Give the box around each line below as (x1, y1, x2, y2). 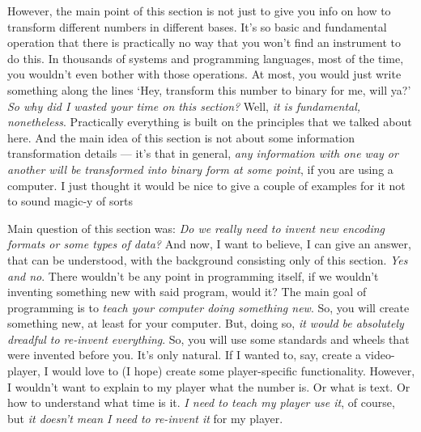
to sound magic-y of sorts (7, 193, 134, 210)
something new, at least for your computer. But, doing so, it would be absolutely (7, 315, 404, 332)
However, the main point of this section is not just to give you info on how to (7, 2, 391, 19)
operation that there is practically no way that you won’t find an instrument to (7, 34, 402, 51)
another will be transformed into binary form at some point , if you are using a (7, 160, 393, 177)
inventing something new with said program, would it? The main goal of (7, 283, 367, 300)
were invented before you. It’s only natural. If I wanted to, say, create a (7, 346, 362, 363)
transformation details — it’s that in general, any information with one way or (7, 145, 398, 162)
